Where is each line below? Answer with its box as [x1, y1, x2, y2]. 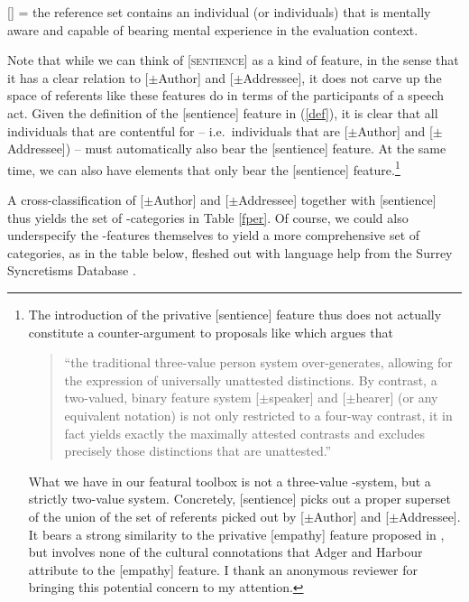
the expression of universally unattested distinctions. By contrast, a [64, 370, 437, 389]
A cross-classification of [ [7, 190, 144, 208]
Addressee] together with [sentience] [238, 190, 437, 208]
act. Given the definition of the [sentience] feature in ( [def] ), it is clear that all [7, 103, 438, 122]
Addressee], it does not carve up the [243, 68, 442, 87]
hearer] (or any [355, 388, 438, 407]
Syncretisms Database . [7, 261, 136, 280]
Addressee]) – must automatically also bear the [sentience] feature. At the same [7, 139, 446, 158]
